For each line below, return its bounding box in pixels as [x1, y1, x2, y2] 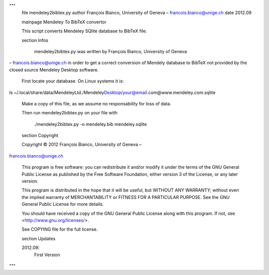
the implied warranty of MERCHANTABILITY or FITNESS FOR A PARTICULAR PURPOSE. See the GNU [21, 194, 230, 200]
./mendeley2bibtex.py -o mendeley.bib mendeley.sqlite [34, 121, 147, 127]
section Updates [21, 235, 56, 241]
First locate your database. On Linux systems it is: [21, 78, 124, 84]
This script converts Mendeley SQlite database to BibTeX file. [21, 28, 147, 34]
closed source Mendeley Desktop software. [9, 67, 99, 73]
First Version [34, 252, 60, 258]
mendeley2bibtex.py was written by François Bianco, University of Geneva [34, 48, 187, 54]
